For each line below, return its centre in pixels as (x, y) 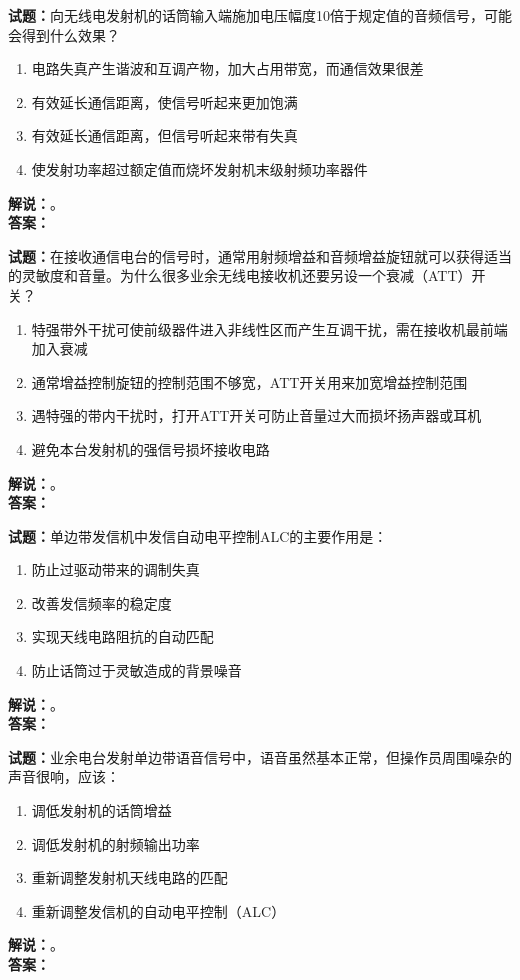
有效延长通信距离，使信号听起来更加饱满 (164, 101)
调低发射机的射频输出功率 (115, 843)
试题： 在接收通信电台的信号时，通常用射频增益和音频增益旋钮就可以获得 (246, 255)
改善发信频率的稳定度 (101, 602)
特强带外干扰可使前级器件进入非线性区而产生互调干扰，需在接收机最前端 (269, 328)
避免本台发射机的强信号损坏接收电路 (150, 448)
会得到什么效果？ (64, 34)
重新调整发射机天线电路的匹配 (129, 877)
